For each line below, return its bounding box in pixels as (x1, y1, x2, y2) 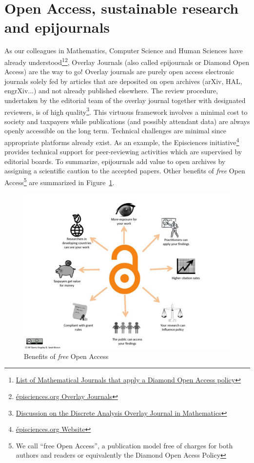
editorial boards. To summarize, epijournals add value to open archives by (4, 156, 226, 166)
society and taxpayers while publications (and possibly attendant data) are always (4, 116, 250, 126)
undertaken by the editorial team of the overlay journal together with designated (4, 95, 246, 105)
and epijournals (4, 17, 110, 37)
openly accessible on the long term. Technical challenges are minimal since (4, 126, 226, 136)
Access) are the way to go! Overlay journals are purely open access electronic (4, 66, 234, 77)
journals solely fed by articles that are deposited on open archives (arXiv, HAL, (4, 76, 242, 86)
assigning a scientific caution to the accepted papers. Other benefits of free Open (4, 166, 245, 176)
